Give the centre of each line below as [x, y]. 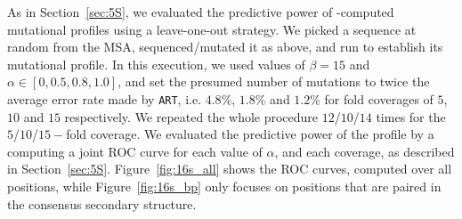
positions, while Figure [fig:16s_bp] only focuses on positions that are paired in [224, 186]
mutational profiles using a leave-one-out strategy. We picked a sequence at [212, 29]
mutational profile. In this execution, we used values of [156, 64]
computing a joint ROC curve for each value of [135, 151]
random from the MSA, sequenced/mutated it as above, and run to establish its [225, 47]
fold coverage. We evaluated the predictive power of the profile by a [250, 134]
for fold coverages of [379, 98]
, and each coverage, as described [365, 151]
